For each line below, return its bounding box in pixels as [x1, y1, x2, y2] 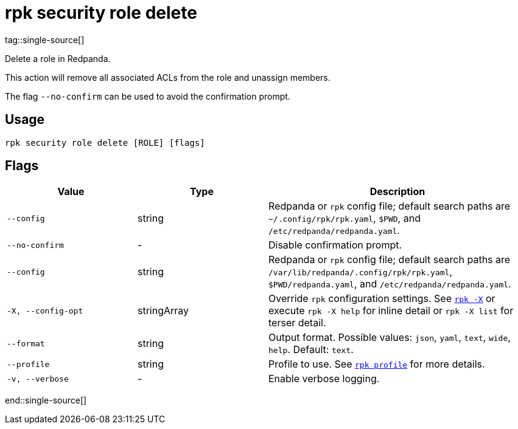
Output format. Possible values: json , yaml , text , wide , [268, 331, 511, 344]
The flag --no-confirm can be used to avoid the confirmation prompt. [5, 91, 290, 101]
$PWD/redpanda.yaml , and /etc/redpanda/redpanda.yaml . [268, 278, 511, 290]
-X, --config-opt [7, 306, 83, 315]
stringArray [138, 304, 189, 317]
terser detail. [268, 317, 326, 329]
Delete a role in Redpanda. [5, 53, 111, 64]
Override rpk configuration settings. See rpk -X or [268, 292, 495, 305]
